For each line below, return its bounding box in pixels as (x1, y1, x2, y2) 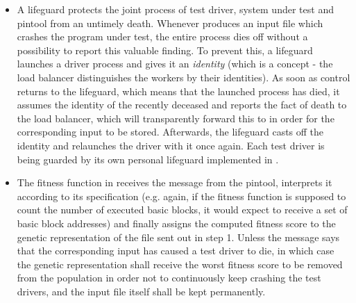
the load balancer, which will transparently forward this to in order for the (17, 110, 334, 125)
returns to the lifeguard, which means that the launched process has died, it (17, 83, 340, 98)
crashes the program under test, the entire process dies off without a (17, 29, 308, 44)
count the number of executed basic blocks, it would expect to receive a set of (17, 202, 348, 217)
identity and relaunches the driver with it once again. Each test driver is (17, 138, 325, 152)
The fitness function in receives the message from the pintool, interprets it (17, 175, 332, 190)
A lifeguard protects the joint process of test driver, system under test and (17, 2, 334, 16)
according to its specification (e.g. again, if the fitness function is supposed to (17, 188, 346, 203)
